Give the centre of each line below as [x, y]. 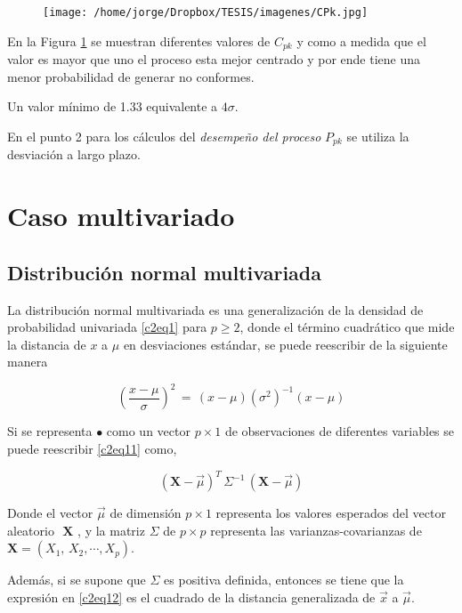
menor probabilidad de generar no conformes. [131, 76]
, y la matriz [111, 530]
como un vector [148, 431]
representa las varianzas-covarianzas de [316, 530]
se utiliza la [378, 136]
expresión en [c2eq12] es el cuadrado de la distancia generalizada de [191, 597]
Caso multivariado [121, 216]
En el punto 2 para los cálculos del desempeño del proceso [164, 136]
